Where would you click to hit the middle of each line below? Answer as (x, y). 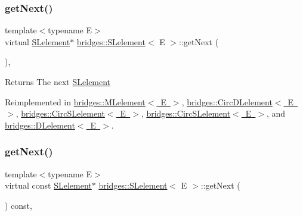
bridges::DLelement (40, 125)
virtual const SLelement (48, 185)
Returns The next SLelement (58, 82)
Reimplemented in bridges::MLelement (75, 101)
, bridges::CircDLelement (227, 101)
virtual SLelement (38, 41)
